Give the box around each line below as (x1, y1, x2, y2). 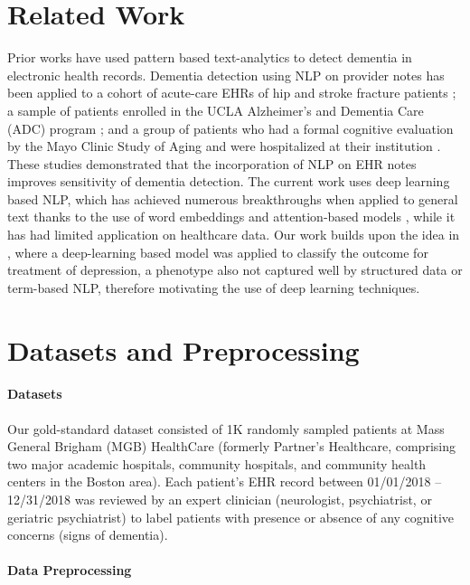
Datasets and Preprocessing (7, 331, 360, 368)
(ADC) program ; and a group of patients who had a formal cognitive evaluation (7, 118, 454, 137)
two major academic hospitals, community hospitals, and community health (7, 454, 427, 473)
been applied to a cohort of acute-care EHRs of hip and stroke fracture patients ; (7, 83, 456, 102)
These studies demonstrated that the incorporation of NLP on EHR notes (7, 154, 417, 173)
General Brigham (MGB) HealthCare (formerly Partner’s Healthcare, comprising (7, 437, 456, 456)
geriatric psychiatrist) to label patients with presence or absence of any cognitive (7, 507, 455, 526)
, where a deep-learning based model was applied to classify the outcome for (7, 242, 428, 261)
